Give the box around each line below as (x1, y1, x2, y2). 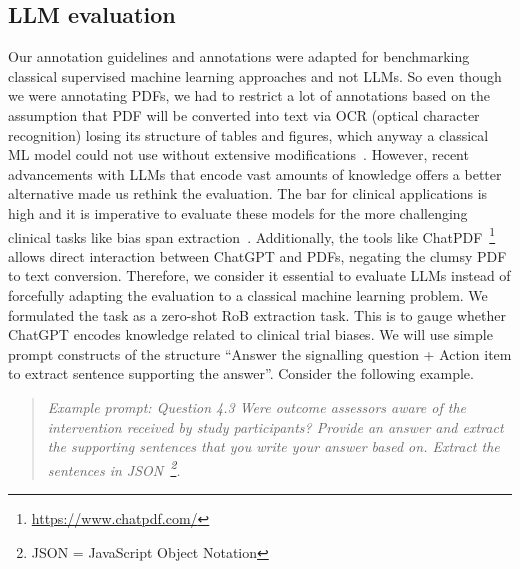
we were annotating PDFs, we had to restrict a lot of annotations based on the (8, 85, 491, 106)
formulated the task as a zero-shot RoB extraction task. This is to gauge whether (8, 304, 506, 325)
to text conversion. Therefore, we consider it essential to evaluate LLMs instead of (8, 265, 511, 286)
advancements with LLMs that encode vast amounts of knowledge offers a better (8, 163, 502, 184)
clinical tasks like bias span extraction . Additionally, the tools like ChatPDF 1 (8, 223, 496, 247)
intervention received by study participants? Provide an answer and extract (47, 416, 504, 437)
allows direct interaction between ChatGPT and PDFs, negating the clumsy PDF (8, 245, 507, 266)
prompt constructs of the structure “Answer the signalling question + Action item (8, 343, 512, 364)
